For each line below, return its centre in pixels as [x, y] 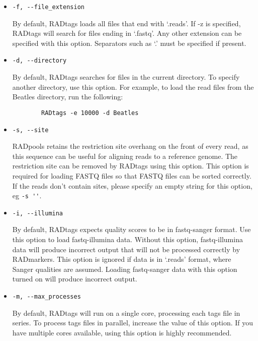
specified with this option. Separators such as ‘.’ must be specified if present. [129, 43]
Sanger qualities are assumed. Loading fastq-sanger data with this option [125, 269]
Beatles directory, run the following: [68, 97]
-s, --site [30, 130]
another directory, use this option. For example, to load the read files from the [133, 87]
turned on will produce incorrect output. [75, 279]
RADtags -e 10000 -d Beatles [90, 113]
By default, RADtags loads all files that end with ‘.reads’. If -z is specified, [126, 23]
